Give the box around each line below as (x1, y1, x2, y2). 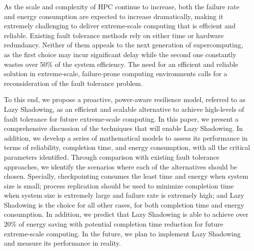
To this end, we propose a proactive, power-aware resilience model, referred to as (4, 94, 246, 105)
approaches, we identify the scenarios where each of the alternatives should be (4, 161, 237, 171)
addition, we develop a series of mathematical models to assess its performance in (4, 132, 248, 143)
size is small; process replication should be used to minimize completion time (4, 180, 234, 190)
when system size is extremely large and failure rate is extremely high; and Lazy (4, 190, 244, 200)
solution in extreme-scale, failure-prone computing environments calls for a (4, 68, 228, 79)
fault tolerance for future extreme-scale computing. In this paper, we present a (4, 113, 239, 124)
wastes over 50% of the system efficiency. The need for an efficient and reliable (4, 59, 238, 69)
